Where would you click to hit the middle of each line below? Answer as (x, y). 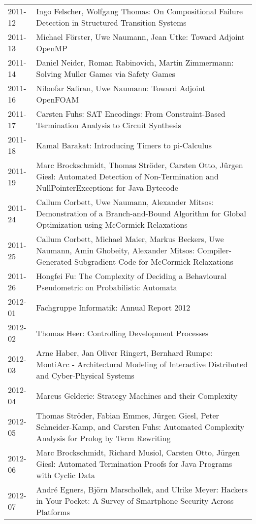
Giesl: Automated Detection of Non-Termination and (127, 176)
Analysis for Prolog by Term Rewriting (103, 438)
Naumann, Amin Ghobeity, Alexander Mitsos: (115, 250)
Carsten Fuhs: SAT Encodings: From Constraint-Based (131, 114)
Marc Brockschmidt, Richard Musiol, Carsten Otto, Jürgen (138, 452)
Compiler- (214, 250)
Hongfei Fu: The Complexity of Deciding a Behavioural (131, 276)
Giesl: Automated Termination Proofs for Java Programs (134, 464)
